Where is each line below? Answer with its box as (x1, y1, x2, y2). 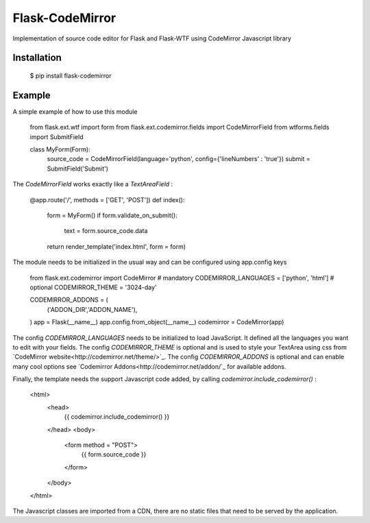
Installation (12, 52, 62, 64)
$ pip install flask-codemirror (29, 71, 112, 80)
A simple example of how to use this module (12, 107, 138, 116)
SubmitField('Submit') (47, 165, 109, 173)
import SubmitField (29, 132, 84, 141)
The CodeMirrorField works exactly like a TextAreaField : (12, 180, 173, 188)
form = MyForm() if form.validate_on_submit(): (47, 211, 177, 219)
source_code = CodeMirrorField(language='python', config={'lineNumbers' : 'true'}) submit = (47, 155, 311, 163)
